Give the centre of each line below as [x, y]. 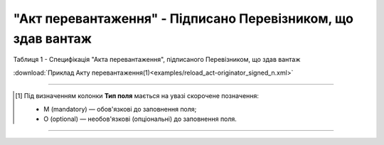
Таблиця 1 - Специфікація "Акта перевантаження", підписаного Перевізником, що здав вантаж [157, 60]
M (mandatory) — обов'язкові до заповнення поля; [120, 109]
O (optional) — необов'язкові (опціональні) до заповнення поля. [140, 119]
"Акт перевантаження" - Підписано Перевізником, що [183, 18]
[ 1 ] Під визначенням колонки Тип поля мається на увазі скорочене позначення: [137, 96]
